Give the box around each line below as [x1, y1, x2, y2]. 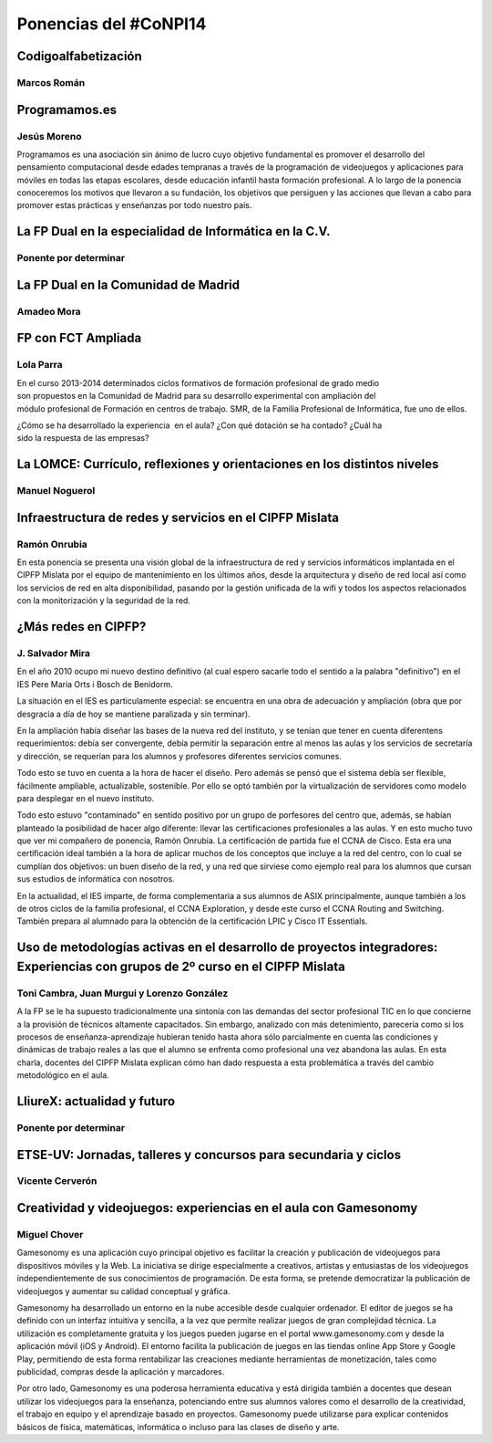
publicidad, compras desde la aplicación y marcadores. [16, 1365, 225, 1377]
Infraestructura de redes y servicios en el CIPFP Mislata [16, 509, 339, 525]
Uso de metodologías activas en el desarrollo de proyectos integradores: [16, 940, 438, 956]
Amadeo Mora [16, 305, 81, 318]
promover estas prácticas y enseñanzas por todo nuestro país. [16, 200, 252, 211]
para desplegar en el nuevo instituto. [16, 792, 155, 803]
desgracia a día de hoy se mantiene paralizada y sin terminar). [16, 708, 251, 719]
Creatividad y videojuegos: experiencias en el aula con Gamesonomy [16, 1200, 418, 1216]
